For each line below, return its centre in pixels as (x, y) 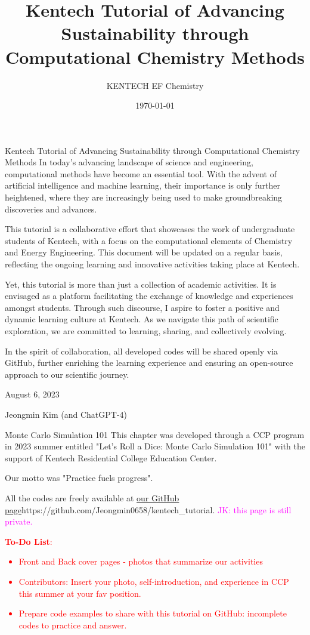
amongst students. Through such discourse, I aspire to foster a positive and (142, 307)
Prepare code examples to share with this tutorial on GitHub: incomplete (153, 613)
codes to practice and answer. (73, 625)
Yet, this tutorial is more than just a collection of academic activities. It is (141, 284)
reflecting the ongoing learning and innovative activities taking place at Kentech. (152, 264)
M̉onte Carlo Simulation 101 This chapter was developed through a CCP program (155, 434)
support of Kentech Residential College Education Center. (111, 457)
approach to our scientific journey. (67, 374)
